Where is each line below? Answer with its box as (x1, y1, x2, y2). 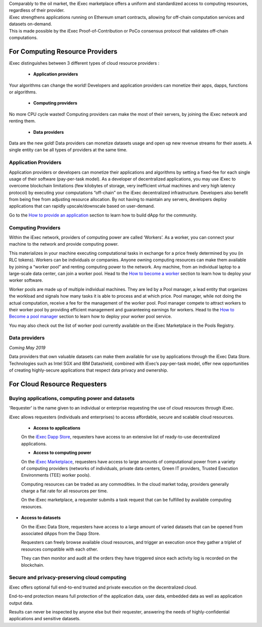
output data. (9, 600, 33, 606)
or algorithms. (9, 89, 37, 95)
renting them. (9, 118, 36, 124)
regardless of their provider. (9, 7, 65, 13)
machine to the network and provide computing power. (9, 241, 119, 247)
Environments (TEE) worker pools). (21, 472, 91, 478)
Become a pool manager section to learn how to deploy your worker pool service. (9, 314, 172, 320)
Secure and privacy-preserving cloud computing (9, 574, 127, 581)
